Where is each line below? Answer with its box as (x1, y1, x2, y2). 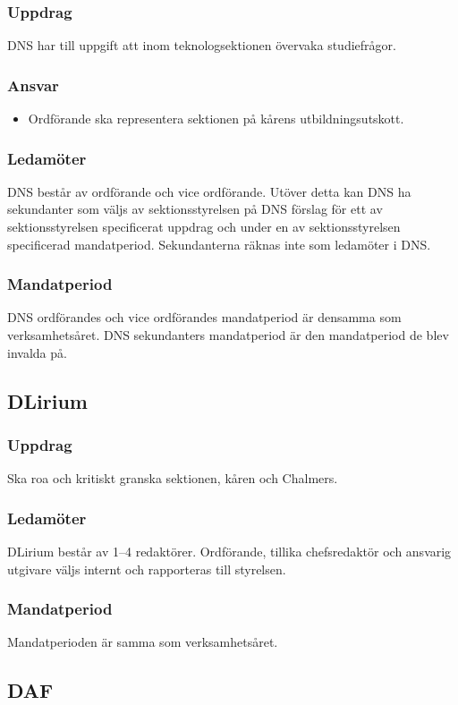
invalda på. (7, 343, 67, 361)
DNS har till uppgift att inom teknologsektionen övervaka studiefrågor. (7, 36, 396, 55)
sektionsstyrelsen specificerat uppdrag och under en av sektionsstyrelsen (7, 217, 401, 236)
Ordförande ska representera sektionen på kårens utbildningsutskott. (28, 109, 404, 128)
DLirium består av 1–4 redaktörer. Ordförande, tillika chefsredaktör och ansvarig (7, 542, 452, 561)
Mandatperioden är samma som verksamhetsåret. (7, 633, 278, 651)
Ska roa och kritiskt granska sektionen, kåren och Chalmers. (7, 469, 338, 488)
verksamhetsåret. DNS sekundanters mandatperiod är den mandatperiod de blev (7, 326, 449, 344)
